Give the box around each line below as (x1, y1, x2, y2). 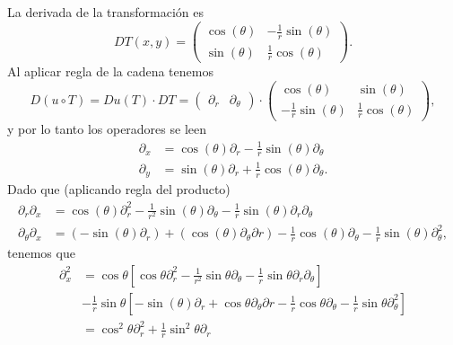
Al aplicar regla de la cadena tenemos (7, 62, 213, 81)
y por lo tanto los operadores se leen (7, 119, 206, 138)
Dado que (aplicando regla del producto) (7, 180, 231, 199)
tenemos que (7, 243, 75, 262)
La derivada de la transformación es (7, 3, 205, 21)
